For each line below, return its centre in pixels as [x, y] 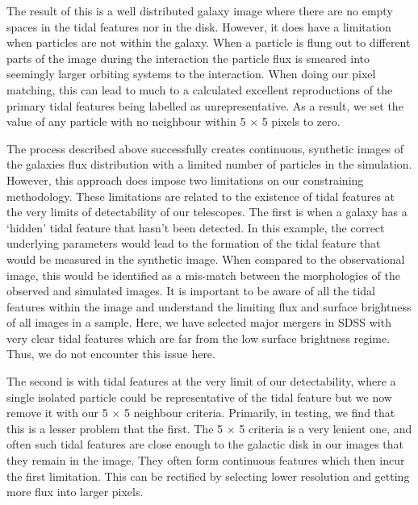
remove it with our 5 [57, 413]
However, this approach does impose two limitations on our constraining [185, 179]
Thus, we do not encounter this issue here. [111, 354]
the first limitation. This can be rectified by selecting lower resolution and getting [208, 476]
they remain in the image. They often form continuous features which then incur [206, 460]
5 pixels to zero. [301, 121]
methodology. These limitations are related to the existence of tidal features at [201, 196]
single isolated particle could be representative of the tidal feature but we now [199, 396]
